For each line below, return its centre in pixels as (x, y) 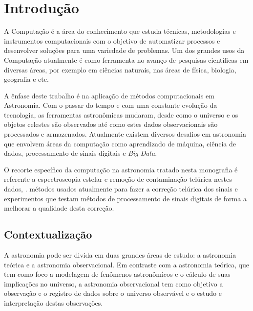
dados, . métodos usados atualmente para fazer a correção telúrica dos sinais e (121, 189)
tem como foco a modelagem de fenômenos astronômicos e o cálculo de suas (117, 274)
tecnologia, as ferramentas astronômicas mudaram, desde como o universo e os (121, 114)
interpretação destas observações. (53, 302)
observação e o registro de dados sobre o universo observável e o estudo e (113, 293)
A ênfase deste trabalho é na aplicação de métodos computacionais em (109, 95)
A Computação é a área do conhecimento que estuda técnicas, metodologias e (120, 31)
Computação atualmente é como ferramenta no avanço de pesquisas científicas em (126, 60)
